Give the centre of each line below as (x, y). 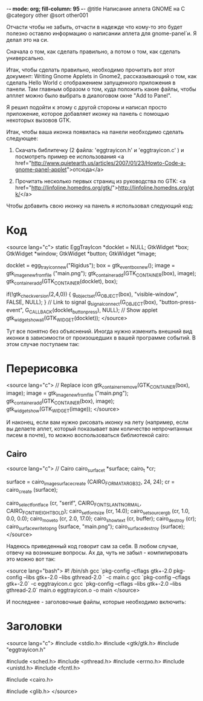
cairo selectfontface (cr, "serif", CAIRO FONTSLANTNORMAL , (74, 504)
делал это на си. (27, 40)
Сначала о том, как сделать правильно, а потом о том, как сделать (93, 52)
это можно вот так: (31, 559)
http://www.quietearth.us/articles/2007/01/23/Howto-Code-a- (108, 163)
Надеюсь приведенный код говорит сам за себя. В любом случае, (92, 546)
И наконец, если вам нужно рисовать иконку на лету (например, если (98, 422)
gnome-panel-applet (41, 169)
